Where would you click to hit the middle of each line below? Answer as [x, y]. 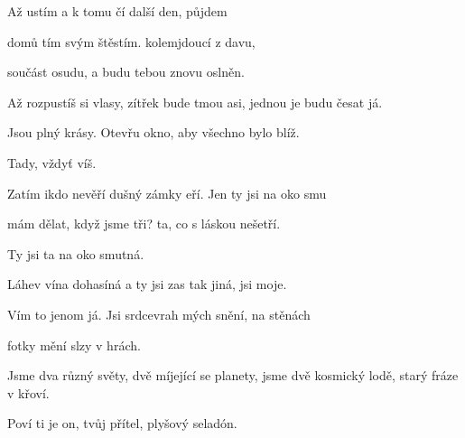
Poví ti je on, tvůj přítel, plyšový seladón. [122, 423]
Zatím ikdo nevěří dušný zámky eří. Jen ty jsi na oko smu [167, 193]
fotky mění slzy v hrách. [74, 345]
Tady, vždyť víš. [52, 162]
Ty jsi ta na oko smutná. [76, 253]
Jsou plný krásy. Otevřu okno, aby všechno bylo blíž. [153, 132]
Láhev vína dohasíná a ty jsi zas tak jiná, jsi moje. [147, 284]
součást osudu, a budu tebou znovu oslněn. [126, 72]
